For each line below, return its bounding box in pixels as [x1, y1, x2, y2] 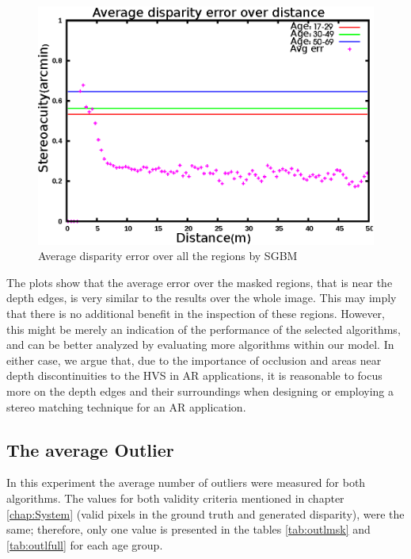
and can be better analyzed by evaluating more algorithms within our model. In [6, 336, 394, 353]
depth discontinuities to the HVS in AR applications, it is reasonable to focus [6, 367, 382, 384]
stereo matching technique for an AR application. [6, 398, 246, 415]
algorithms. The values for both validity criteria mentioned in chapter [6, 490, 344, 507]
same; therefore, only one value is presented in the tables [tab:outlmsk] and [6, 521, 371, 538]
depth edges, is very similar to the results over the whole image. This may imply [6, 289, 397, 306]
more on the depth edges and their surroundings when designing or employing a [6, 383, 394, 400]
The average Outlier [6, 437, 174, 461]
